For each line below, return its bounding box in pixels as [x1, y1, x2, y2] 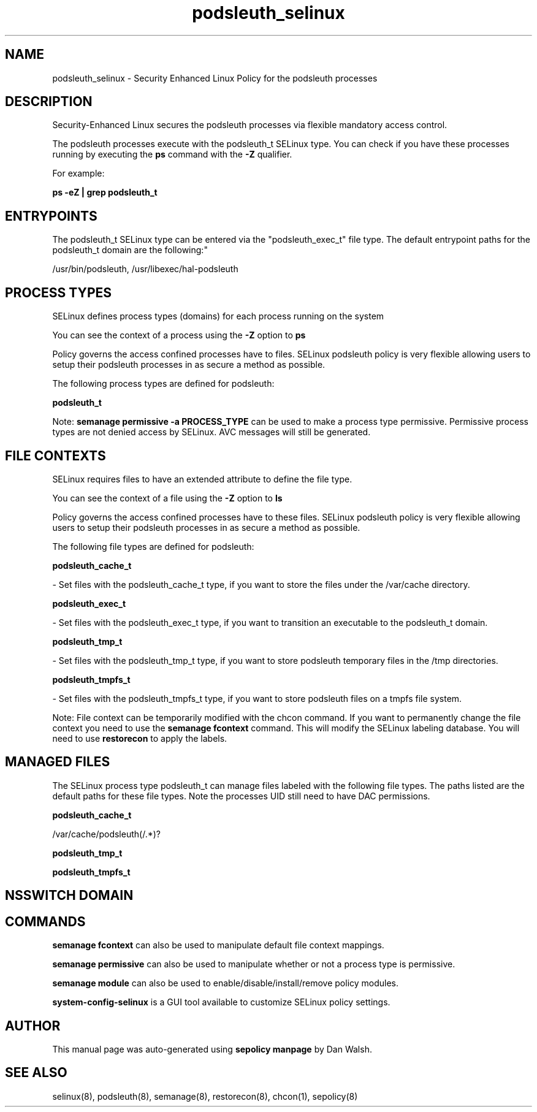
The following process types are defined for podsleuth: [52, 378, 275, 389]
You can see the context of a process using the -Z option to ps [52, 330, 306, 341]
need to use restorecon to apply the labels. [52, 733, 227, 744]
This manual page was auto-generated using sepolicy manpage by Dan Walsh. [52, 1043, 372, 1054]
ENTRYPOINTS [5, 208, 97, 224]
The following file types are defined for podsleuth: [52, 541, 254, 552]
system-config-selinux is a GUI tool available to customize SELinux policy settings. [52, 997, 390, 1008]
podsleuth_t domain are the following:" [52, 245, 208, 256]
